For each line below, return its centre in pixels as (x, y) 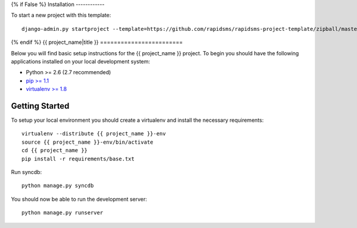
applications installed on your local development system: (81, 61)
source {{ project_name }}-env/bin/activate (88, 142)
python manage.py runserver (62, 213)
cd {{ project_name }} (55, 151)
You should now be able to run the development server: (79, 199)
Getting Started (40, 106)
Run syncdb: (26, 172)
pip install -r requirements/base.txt (78, 159)
